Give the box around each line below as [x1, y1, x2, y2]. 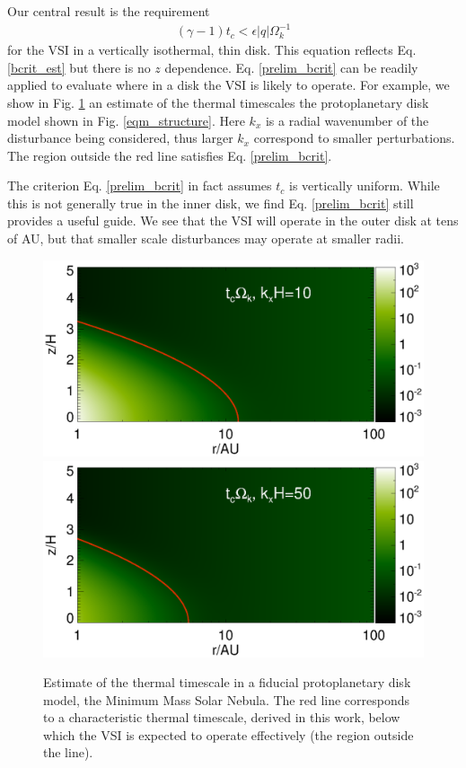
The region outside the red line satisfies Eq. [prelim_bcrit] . [7, 146, 332, 164]
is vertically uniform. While [289, 176, 440, 195]
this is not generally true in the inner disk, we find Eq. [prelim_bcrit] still [7, 193, 414, 212]
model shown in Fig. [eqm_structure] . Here [7, 110, 245, 129]
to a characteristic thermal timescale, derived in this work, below [43, 708, 400, 727]
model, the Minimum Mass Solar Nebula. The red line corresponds [43, 690, 410, 709]
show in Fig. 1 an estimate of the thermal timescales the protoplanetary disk [7, 93, 429, 111]
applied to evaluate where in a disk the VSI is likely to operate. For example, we [7, 75, 450, 94]
